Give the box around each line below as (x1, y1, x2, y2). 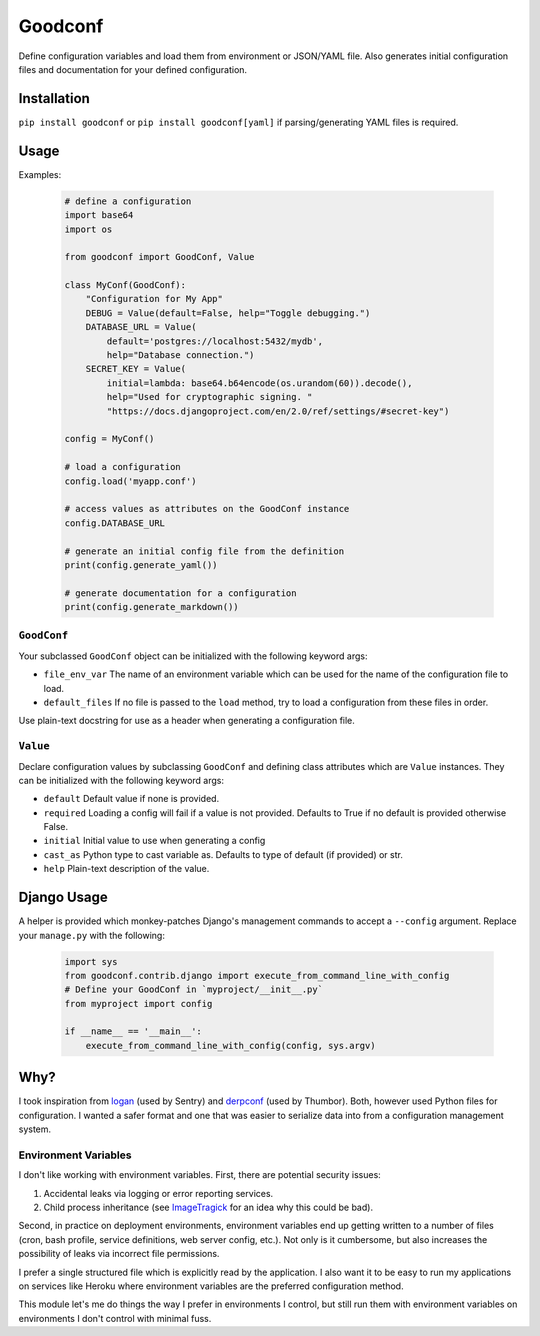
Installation (18, 90, 90, 107)
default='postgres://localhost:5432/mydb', (106, 335, 324, 347)
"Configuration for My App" (85, 293, 224, 305)
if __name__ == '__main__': (64, 1026, 202, 1037)
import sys (64, 956, 118, 967)
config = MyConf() (64, 433, 155, 445)
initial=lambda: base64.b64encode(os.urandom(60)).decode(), (106, 377, 413, 389)
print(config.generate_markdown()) (64, 601, 239, 613)
